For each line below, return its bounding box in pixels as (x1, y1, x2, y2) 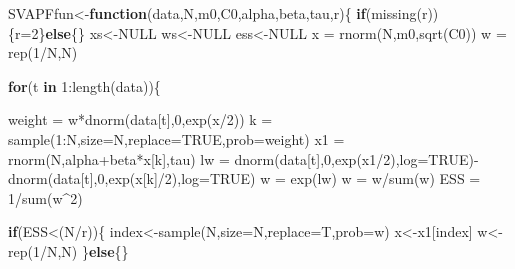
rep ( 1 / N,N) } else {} (8, 240, 129, 261)
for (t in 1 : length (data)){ (8, 75, 161, 96)
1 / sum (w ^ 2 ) (8, 187, 83, 208)
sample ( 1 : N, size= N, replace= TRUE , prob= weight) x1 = (8, 128, 345, 149)
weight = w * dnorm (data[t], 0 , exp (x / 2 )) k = (8, 109, 273, 130)
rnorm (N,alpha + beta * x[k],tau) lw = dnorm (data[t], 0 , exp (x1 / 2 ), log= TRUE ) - (8, 148, 479, 169)
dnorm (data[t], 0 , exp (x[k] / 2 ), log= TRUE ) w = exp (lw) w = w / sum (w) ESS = (8, 168, 481, 189)
